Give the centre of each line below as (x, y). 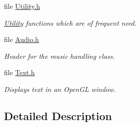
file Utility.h (22, 6)
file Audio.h (22, 39)
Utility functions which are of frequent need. (70, 22)
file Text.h (20, 72)
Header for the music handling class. (60, 56)
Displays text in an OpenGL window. (60, 89)
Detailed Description (58, 115)
